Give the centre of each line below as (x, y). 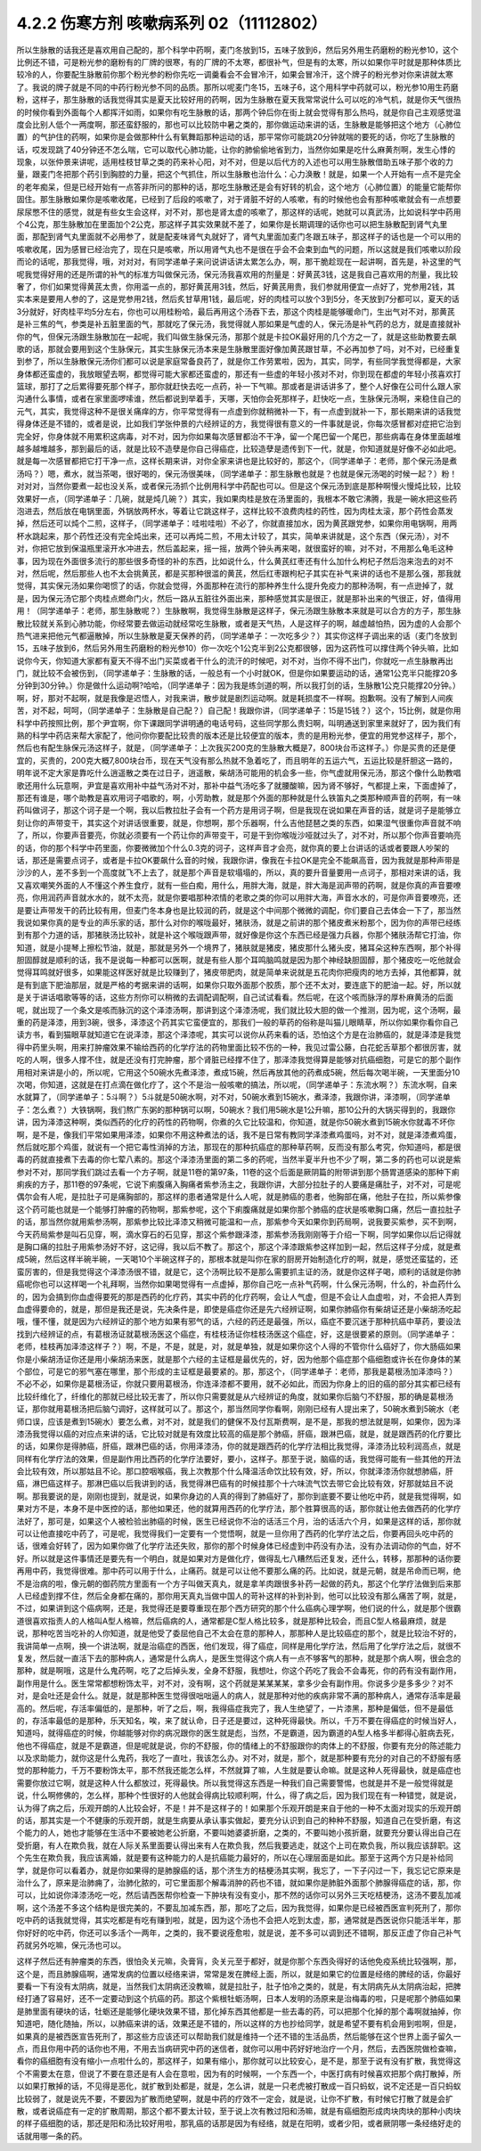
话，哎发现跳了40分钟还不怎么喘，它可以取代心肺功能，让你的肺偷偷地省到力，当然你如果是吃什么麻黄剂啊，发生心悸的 (236, 149)
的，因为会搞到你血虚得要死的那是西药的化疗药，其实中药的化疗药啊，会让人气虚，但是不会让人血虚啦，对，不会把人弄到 (239, 1296)
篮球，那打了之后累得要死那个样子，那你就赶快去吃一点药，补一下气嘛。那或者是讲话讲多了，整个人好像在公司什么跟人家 (239, 387)
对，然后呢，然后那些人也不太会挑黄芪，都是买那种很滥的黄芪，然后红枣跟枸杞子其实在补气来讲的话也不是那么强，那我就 (239, 573)
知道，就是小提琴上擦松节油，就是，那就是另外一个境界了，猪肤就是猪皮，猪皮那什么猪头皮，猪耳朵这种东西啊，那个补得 (239, 947)
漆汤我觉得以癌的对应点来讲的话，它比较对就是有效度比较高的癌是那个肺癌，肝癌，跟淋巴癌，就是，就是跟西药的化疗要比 (239, 1434)
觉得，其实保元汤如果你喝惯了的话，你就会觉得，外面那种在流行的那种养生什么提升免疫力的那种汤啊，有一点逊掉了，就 (235, 586)
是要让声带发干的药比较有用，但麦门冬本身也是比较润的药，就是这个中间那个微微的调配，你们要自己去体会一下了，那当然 (239, 910)
